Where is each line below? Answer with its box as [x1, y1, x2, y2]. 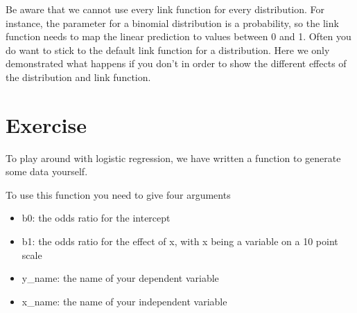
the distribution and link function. [6, 69, 151, 84]
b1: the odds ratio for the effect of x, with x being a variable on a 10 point [21, 234, 338, 249]
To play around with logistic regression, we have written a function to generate [6, 150, 341, 165]
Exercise [6, 110, 87, 138]
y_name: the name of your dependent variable [21, 271, 219, 285]
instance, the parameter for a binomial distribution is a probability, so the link [6, 15, 339, 30]
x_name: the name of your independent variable [21, 294, 227, 308]
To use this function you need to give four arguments [6, 187, 231, 202]
